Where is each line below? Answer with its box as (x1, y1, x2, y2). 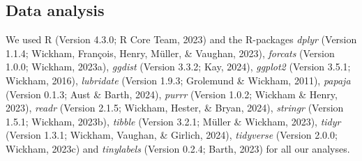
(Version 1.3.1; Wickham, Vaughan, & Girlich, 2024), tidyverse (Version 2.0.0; (6, 128, 338, 142)
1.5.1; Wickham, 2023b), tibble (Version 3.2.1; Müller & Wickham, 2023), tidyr (6, 114, 341, 128)
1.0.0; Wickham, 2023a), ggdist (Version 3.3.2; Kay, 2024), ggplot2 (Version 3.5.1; (6, 59, 351, 74)
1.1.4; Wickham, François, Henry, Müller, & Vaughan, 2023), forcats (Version (6, 45, 335, 60)
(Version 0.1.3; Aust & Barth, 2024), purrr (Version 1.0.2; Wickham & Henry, (6, 86, 338, 101)
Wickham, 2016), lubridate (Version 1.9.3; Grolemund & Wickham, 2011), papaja (6, 72, 351, 87)
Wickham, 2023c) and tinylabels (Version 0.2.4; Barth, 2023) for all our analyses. (6, 141, 350, 155)
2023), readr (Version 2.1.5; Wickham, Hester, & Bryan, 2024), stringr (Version (6, 100, 344, 115)
